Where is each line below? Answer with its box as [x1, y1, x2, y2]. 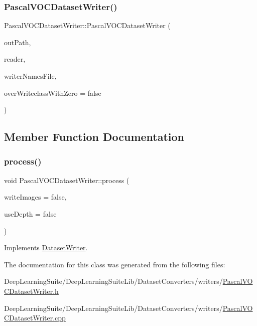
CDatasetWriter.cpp [4, 312, 66, 323]
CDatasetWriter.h [4, 285, 59, 296]
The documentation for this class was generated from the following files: [4, 259, 225, 269]
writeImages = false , [4, 192, 67, 202]
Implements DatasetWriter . [4, 242, 88, 253]
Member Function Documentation [4, 129, 185, 144]
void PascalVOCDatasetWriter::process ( [4, 175, 130, 185]
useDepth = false [4, 208, 57, 219]
